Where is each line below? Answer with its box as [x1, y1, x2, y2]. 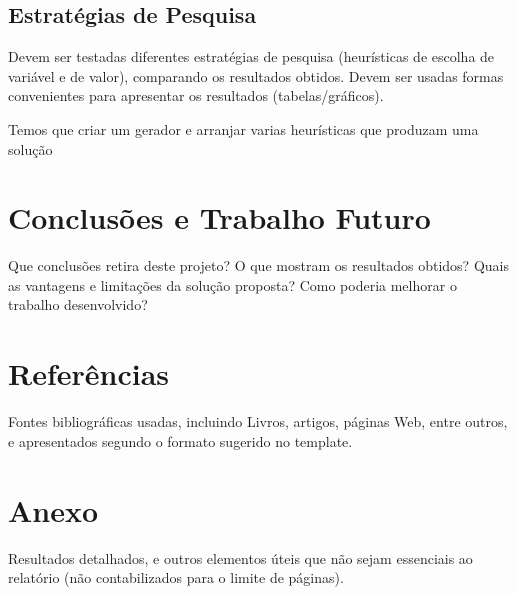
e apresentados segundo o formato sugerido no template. [8, 430, 353, 451]
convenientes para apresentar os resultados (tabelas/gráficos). [8, 85, 384, 106]
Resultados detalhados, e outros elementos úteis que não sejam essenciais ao [8, 547, 473, 568]
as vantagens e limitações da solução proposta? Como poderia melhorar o [8, 274, 457, 295]
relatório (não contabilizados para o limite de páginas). [8, 567, 344, 588]
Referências [8, 353, 170, 394]
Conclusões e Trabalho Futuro [8, 197, 431, 238]
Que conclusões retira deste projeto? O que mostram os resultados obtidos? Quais [8, 255, 509, 276]
